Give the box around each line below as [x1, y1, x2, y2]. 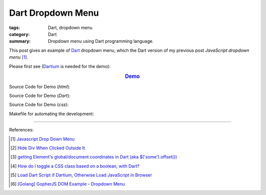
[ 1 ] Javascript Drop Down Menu [10, 136, 75, 142]
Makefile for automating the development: [9, 111, 95, 117]
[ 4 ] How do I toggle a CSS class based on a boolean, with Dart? [10, 163, 140, 169]
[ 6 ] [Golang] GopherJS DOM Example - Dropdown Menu [10, 181, 125, 187]
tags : [9, 25, 20, 31]
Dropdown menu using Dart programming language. [48, 38, 154, 44]
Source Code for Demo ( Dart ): [9, 93, 71, 98]
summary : [9, 38, 31, 44]
